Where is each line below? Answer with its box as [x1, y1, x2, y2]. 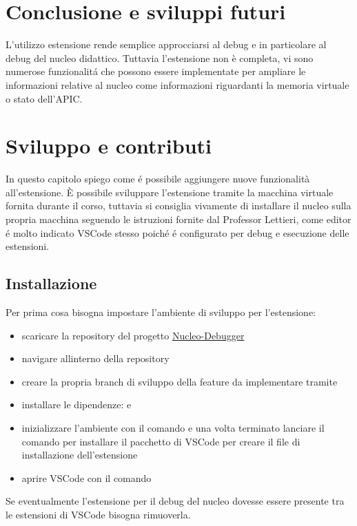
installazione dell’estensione [21, 448, 138, 462]
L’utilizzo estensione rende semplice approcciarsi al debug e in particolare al [6, 37, 327, 52]
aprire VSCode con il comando [21, 470, 152, 485]
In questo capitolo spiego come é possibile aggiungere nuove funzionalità [6, 171, 310, 186]
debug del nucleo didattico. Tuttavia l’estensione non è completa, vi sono [6, 50, 314, 65]
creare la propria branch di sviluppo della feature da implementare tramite [21, 374, 338, 388]
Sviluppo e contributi [6, 131, 212, 160]
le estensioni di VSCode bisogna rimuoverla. [6, 507, 191, 521]
